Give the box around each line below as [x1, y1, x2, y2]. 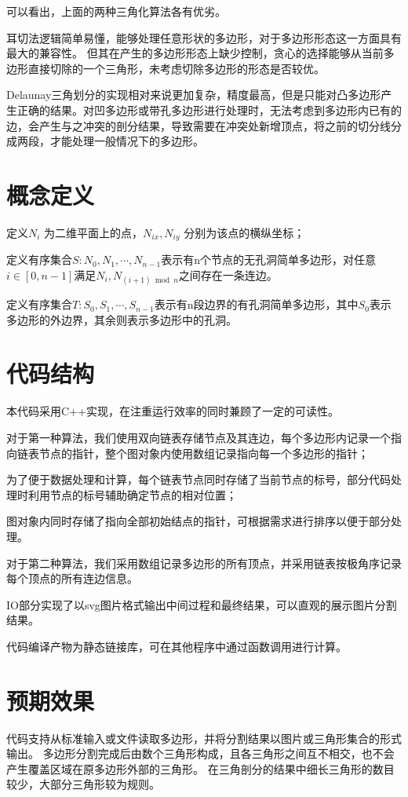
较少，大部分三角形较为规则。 [6, 776, 160, 792]
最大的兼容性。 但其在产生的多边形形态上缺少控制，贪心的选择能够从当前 [6, 45, 384, 61]
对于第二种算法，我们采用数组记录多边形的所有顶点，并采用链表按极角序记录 [6, 554, 402, 571]
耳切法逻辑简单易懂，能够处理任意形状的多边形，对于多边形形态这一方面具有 [6, 29, 402, 46]
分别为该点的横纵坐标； [184, 224, 305, 240]
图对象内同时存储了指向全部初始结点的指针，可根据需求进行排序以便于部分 [6, 513, 391, 529]
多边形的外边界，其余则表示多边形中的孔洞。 [6, 311, 237, 327]
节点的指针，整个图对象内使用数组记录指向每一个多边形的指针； [38, 444, 369, 461]
